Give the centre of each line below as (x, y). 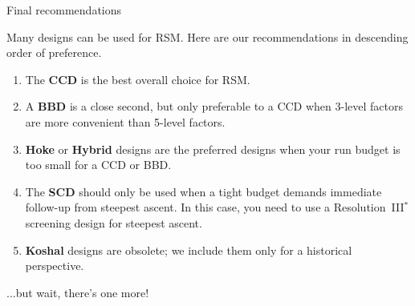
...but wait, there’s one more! (78, 292)
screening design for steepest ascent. (114, 222)
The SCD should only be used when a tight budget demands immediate (203, 191)
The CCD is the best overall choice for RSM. (138, 79)
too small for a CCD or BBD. (98, 165)
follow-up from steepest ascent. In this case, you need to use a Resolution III (215, 207)
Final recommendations (64, 10)
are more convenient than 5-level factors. (125, 121)
